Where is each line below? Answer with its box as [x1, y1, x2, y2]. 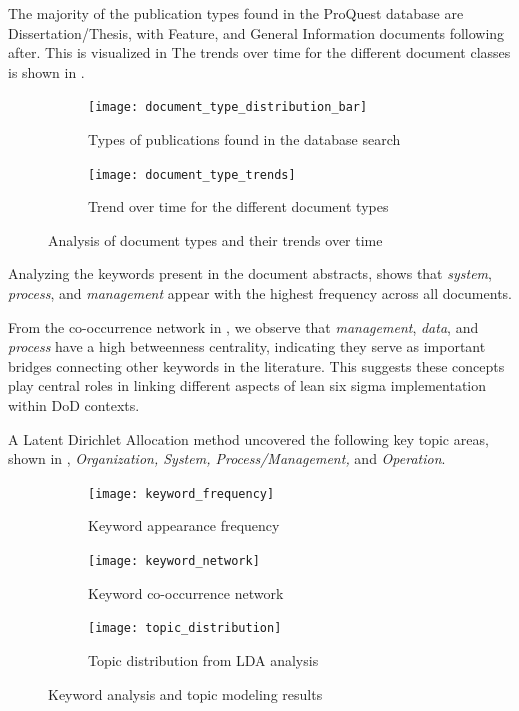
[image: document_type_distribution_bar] [88, 100, 368, 115]
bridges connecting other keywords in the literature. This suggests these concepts [8, 355, 505, 376]
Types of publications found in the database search [88, 129, 401, 150]
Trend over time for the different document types [88, 196, 389, 217]
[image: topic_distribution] [88, 621, 282, 636]
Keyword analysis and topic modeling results [48, 683, 323, 704]
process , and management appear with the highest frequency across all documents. [8, 283, 512, 304]
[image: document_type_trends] [88, 167, 296, 182]
